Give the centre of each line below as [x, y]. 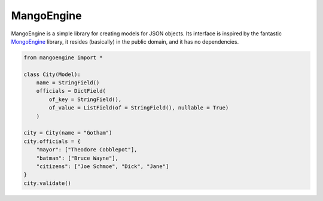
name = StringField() [68, 83]
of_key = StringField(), [85, 99]
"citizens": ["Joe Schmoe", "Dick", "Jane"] [103, 167]
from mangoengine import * [63, 57]
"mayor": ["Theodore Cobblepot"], [87, 150]
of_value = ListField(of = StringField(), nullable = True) [139, 108]
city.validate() [48, 183]
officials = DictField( [71, 91]
